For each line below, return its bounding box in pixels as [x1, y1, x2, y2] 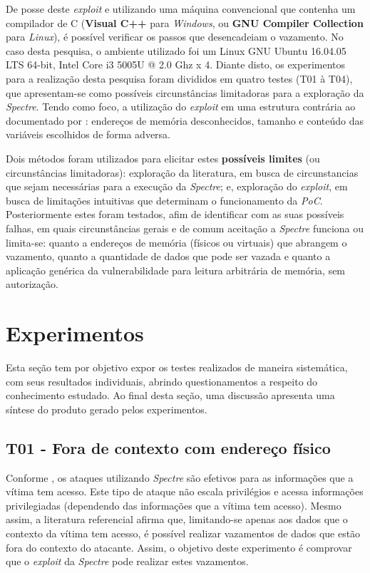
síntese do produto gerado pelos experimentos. [6, 401, 207, 416]
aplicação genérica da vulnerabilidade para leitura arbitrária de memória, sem [6, 262, 346, 277]
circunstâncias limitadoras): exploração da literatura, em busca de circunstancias [6, 165, 359, 180]
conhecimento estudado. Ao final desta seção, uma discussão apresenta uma [6, 388, 335, 403]
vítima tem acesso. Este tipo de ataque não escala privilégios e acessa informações [6, 484, 364, 499]
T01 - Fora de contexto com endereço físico [6, 436, 331, 458]
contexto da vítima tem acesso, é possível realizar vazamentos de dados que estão [6, 525, 361, 540]
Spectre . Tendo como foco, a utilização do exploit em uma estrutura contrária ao [6, 99, 356, 114]
